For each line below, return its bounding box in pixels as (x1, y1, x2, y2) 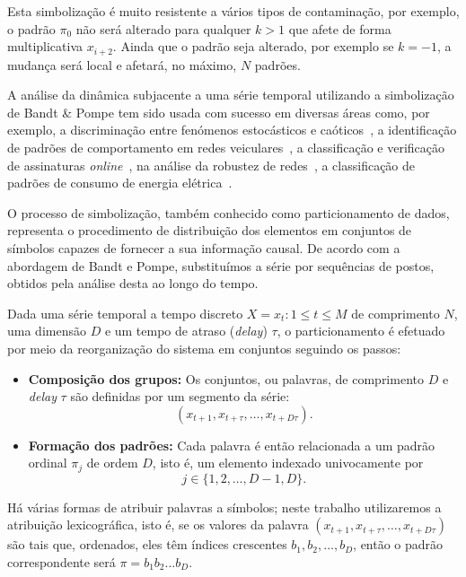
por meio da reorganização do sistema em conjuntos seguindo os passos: (7, 338, 401, 357)
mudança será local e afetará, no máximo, (7, 55, 237, 74)
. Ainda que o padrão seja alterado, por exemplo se (112, 37, 394, 56)
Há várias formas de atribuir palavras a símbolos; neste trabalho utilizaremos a (7, 497, 442, 516)
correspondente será (7, 552, 116, 571)
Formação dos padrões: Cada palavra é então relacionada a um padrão (28, 435, 435, 454)
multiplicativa (7, 37, 84, 56)
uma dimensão (7, 321, 86, 340)
